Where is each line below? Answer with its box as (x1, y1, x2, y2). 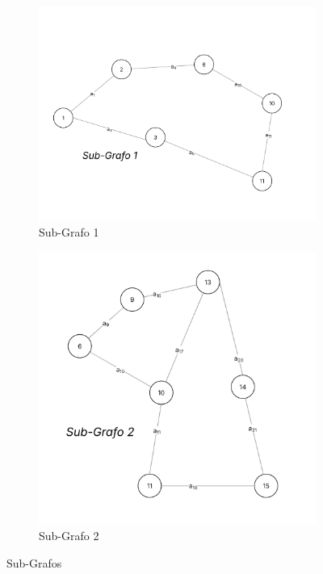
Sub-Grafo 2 (39, 527, 99, 544)
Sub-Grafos (6, 555, 62, 572)
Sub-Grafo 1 (39, 224, 99, 241)
